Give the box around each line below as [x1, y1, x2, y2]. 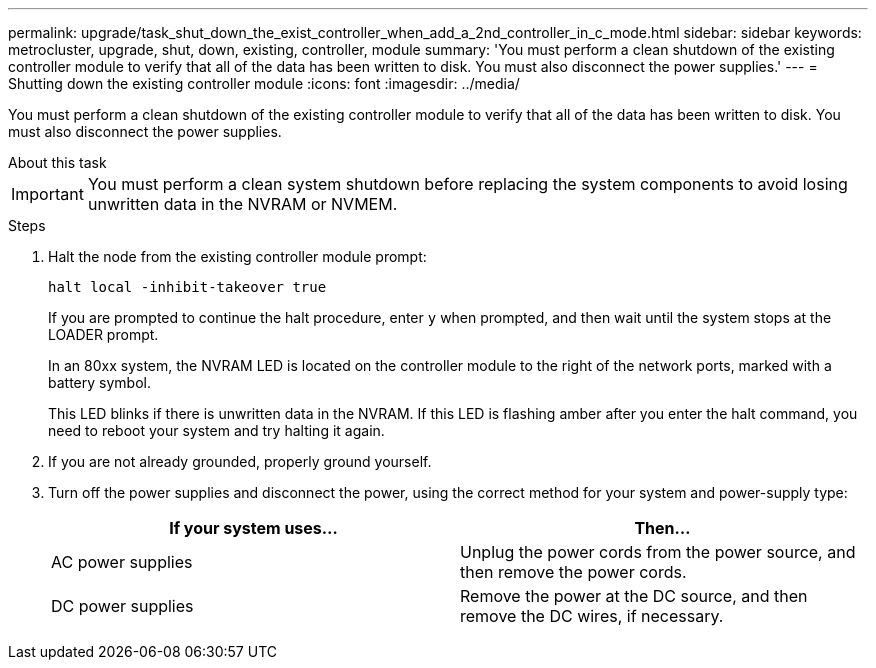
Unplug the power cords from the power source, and [460, 542, 856, 562]
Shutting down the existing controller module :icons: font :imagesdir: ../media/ [8, 75, 520, 92]
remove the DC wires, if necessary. [460, 606, 724, 626]
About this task [8, 154, 107, 171]
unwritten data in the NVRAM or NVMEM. [87, 194, 398, 214]
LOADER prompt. [48, 326, 159, 343]
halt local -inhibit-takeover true [48, 279, 327, 295]
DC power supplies [51, 596, 194, 616]
